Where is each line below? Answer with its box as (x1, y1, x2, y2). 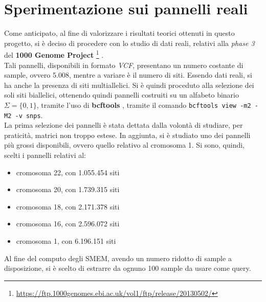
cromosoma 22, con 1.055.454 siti (16, 167, 120, 177)
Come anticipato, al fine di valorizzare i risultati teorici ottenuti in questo (4, 28, 235, 38)
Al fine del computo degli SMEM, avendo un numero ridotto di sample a (4, 252, 232, 263)
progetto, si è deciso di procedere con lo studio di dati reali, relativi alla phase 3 (4, 37, 255, 48)
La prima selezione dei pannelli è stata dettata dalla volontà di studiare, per (4, 120, 243, 130)
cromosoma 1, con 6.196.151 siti (16, 236, 116, 246)
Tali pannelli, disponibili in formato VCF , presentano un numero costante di (4, 59, 243, 70)
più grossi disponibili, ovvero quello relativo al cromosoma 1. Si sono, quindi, (4, 140, 245, 150)
